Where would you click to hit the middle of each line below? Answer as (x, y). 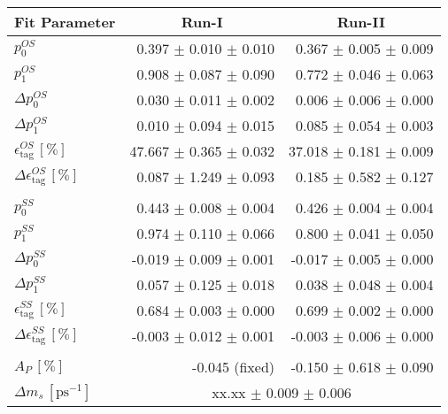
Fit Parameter (65, 22)
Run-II (361, 22)
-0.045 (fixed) (234, 367)
